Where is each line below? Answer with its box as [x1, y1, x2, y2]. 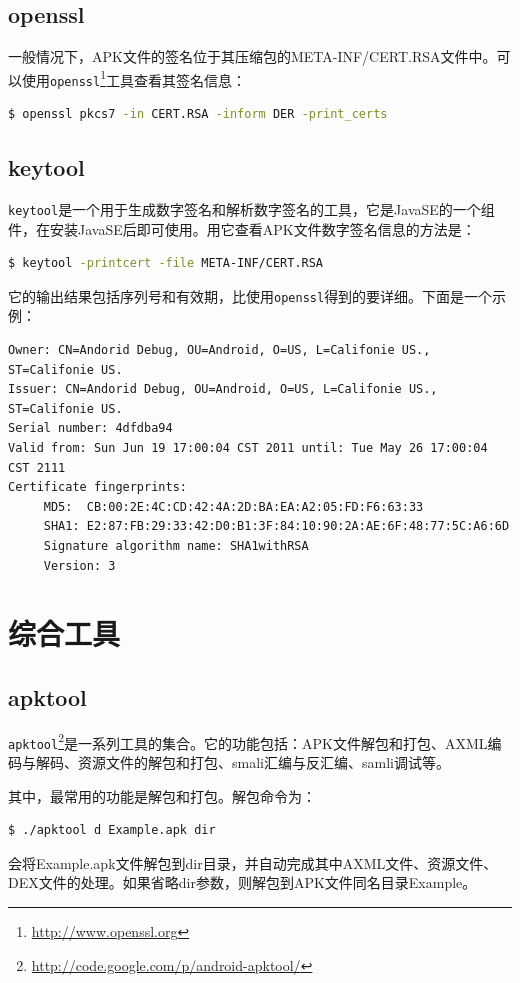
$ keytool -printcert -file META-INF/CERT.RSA [8, 256, 324, 271]
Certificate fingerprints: [8, 480, 187, 495]
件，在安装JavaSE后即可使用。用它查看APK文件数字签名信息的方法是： [8, 218, 476, 239]
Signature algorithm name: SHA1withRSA [43, 538, 309, 553]
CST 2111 [8, 460, 66, 475]
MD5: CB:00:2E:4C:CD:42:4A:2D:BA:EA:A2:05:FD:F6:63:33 [43, 499, 424, 514]
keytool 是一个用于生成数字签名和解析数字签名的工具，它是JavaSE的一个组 [8, 198, 495, 219]
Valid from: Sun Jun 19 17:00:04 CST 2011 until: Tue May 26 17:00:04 [8, 440, 488, 455]
